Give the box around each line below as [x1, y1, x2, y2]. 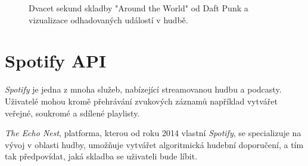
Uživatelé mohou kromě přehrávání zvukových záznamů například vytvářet [5, 94, 278, 107]
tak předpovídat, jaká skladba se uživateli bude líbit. [5, 150, 198, 162]
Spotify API [5, 48, 107, 73]
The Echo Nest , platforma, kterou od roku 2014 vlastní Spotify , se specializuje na [5, 127, 301, 139]
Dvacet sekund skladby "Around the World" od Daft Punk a [29, 2, 248, 14]
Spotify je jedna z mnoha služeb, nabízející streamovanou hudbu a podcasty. [5, 83, 282, 96]
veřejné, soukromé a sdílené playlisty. [5, 106, 140, 119]
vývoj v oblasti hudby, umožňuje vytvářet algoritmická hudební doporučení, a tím [5, 138, 304, 150]
